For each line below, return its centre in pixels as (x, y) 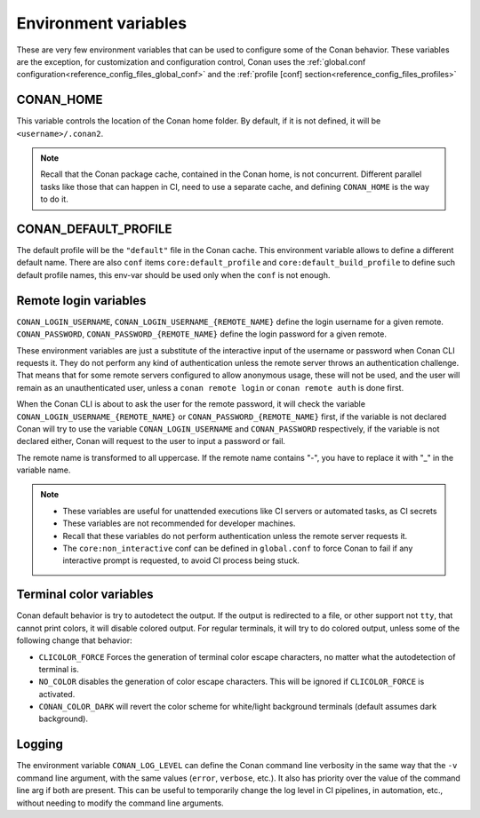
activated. (57, 694)
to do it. (54, 199)
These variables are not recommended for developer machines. (179, 523)
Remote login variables (81, 301)
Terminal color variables (85, 595)
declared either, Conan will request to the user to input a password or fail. (151, 441)
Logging (40, 745)
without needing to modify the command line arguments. (120, 803)
